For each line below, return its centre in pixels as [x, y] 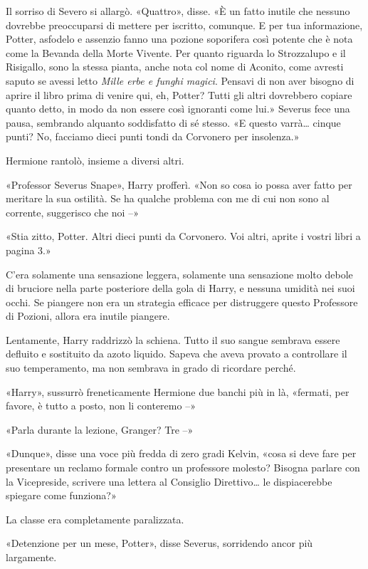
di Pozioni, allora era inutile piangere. [88, 316]
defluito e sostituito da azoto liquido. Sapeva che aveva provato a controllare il [177, 354]
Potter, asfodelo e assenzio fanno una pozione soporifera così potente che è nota [179, 39]
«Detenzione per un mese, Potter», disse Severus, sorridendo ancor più [159, 543]
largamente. [31, 557]
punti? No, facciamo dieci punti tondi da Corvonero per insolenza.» [153, 136]
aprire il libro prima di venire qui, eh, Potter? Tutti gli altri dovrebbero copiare [179, 94]
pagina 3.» [28, 250]
